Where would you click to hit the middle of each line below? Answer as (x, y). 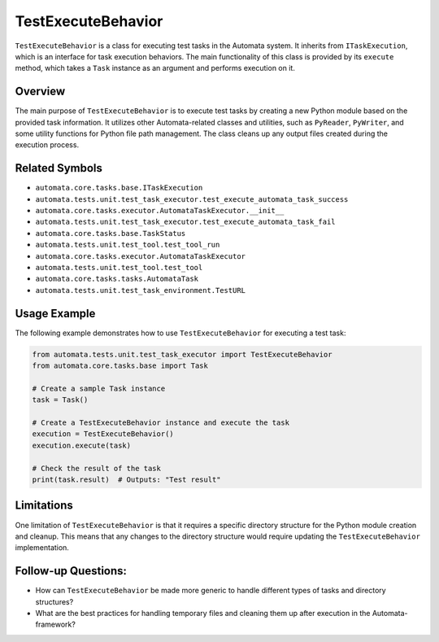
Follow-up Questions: (71, 571)
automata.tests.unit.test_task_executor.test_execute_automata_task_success (192, 199)
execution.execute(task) (82, 445)
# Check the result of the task (97, 468)
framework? (56, 625)
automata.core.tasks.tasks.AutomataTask (117, 279)
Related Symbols (59, 168)
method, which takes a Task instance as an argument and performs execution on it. (155, 68)
